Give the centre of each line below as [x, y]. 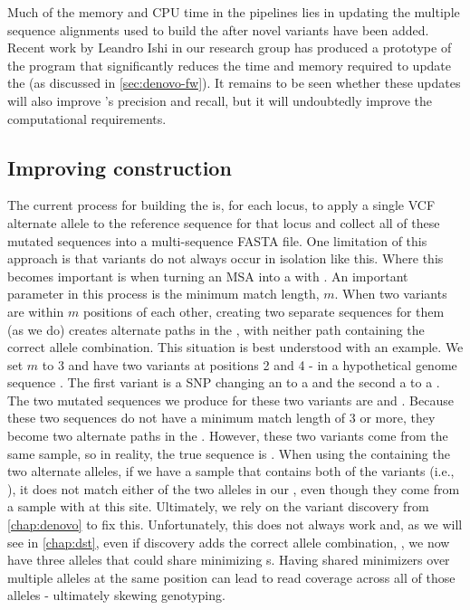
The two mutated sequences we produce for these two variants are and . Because [230, 400]
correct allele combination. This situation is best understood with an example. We [235, 347]
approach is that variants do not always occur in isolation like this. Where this [225, 258]
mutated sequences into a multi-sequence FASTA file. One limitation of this [217, 240]
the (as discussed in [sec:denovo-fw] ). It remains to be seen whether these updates [234, 83]
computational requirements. [87, 118]
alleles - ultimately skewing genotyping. [116, 595]
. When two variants [391, 294]
